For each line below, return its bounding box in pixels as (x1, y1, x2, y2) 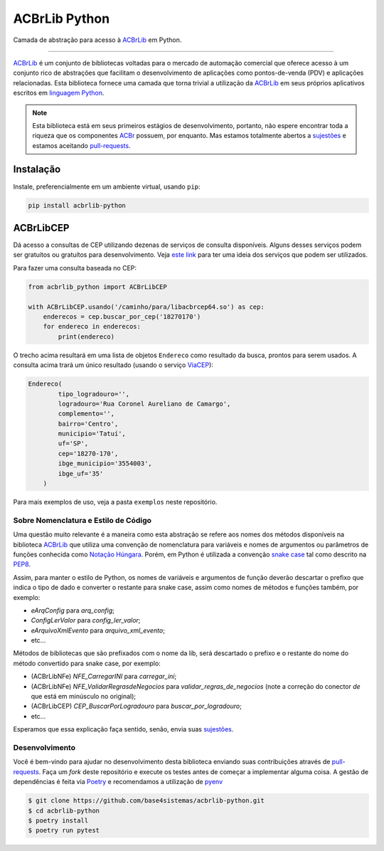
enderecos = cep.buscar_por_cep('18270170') (43, 313, 201, 320)
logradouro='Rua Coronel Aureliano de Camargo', (58, 399, 231, 408)
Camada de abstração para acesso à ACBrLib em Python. (13, 36, 182, 44)
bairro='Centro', (58, 420, 119, 428)
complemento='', (58, 410, 115, 418)
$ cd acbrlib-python (28, 806, 100, 815)
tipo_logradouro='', (58, 390, 130, 398)
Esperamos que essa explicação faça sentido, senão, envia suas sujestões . (13, 725, 234, 734)
